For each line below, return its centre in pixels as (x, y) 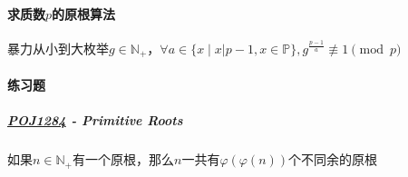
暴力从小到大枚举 (58, 48)
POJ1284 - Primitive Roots (95, 120)
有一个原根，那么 (124, 159)
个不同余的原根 (333, 159)
